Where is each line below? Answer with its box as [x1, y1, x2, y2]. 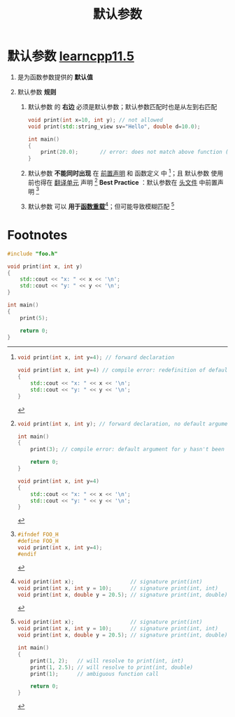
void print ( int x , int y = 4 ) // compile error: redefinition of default [17, 367, 231, 374]
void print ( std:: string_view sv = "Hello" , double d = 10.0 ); [27, 123, 201, 130]
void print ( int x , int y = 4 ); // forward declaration [17, 354, 175, 361]
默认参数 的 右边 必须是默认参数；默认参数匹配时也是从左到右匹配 [27, 102, 218, 111]
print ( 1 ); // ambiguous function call [30, 670, 159, 677]
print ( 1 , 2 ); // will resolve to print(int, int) [30, 657, 184, 665]
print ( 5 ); [20, 314, 49, 322]
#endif [17, 551, 37, 558]
